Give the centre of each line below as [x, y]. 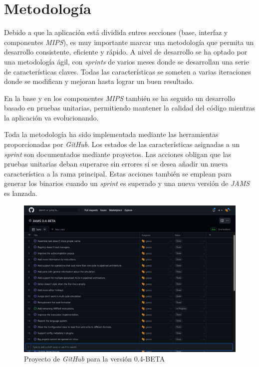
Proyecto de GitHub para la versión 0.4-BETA [95, 359]
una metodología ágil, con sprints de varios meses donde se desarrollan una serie [127, 61]
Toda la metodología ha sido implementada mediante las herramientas [111, 134]
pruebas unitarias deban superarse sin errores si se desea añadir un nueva [116, 164]
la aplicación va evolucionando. [51, 117]
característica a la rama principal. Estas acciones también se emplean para [118, 173]
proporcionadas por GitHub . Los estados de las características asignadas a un [122, 144]
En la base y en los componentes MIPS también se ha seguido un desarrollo [120, 98]
